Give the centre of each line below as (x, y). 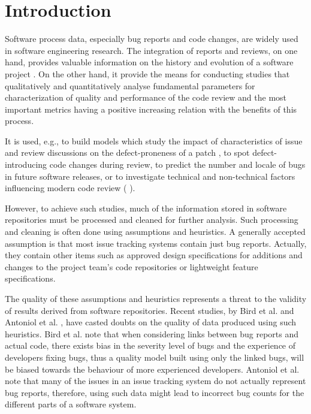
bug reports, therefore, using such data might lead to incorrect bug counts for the (155, 392)
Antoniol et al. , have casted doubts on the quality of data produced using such (151, 322)
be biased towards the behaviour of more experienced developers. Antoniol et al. (152, 369)
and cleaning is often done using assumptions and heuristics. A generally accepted (155, 232)
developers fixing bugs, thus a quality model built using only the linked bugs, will (155, 357)
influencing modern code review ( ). (70, 188)
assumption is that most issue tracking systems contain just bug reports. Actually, (156, 243)
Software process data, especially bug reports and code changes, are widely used (152, 39)
